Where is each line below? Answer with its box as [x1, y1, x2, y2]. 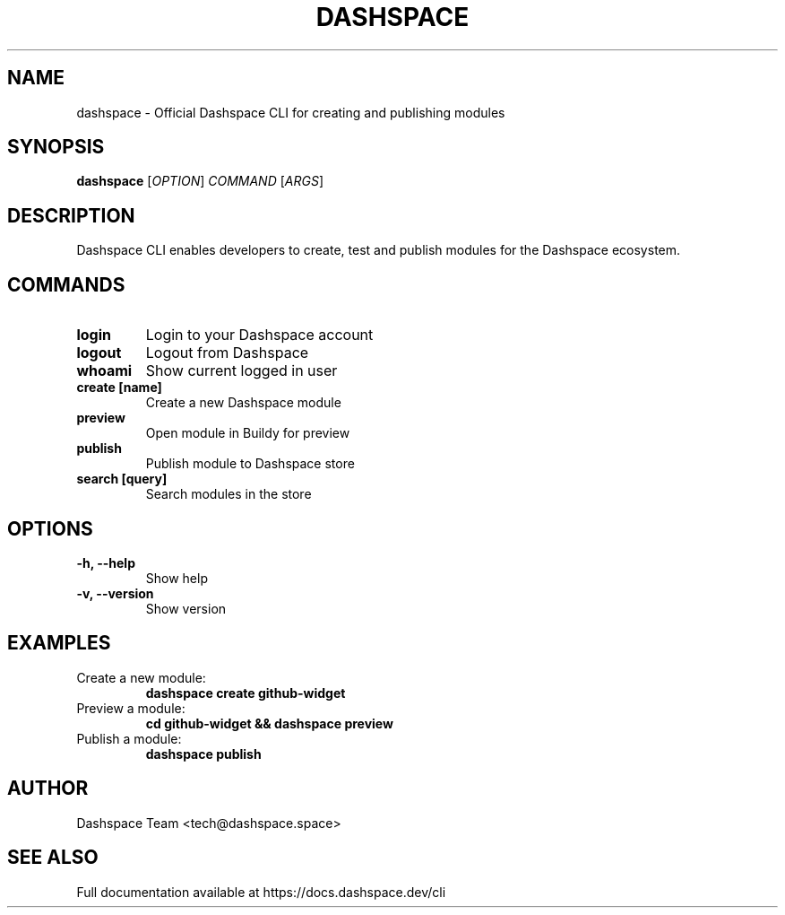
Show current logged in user [145, 362, 338, 380]
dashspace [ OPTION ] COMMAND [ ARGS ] [76, 173, 323, 189]
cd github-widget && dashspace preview [145, 715, 393, 731]
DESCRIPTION [7, 204, 135, 227]
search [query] [76, 471, 168, 487]
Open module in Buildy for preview [145, 425, 350, 441]
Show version [145, 600, 227, 616]
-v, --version [76, 585, 154, 601]
